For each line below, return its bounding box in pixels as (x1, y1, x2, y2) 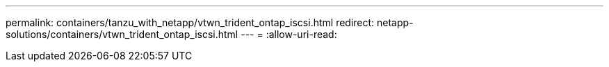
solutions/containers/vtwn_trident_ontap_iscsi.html (6, 28, 238, 40)
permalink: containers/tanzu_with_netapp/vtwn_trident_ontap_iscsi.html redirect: (6, 17, 375, 28)
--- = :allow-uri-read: (241, 28, 337, 40)
